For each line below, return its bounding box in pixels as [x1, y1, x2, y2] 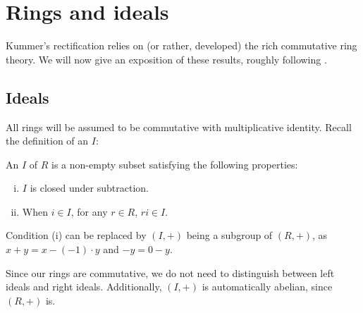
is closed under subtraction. [30, 180, 149, 195]
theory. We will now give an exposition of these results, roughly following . [6, 51, 327, 66]
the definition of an [6, 133, 89, 148]
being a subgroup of [186, 228, 273, 243]
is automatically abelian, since [202, 279, 333, 294]
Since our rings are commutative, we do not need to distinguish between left [6, 265, 335, 280]
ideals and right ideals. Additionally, [6, 279, 162, 294]
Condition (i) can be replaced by [6, 228, 147, 243]
